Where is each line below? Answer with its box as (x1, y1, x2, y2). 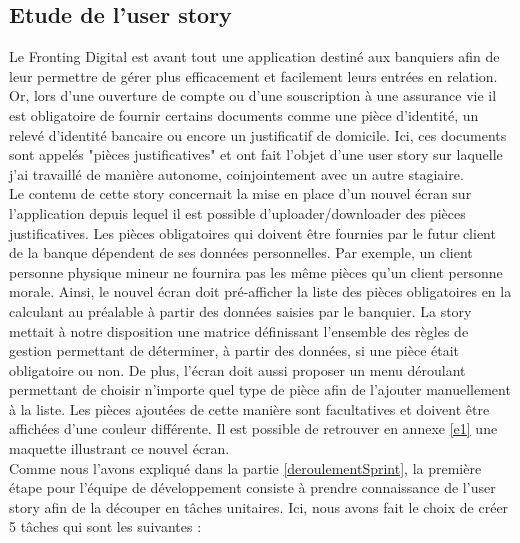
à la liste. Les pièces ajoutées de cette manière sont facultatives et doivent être (9, 398, 490, 419)
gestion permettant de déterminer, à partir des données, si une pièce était (9, 340, 460, 361)
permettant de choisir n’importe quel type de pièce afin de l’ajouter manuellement (9, 379, 511, 400)
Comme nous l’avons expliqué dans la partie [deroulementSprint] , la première (9, 457, 482, 478)
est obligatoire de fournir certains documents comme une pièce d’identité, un (9, 104, 479, 125)
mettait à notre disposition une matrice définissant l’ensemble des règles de (9, 320, 469, 341)
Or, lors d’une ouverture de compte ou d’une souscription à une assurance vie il (9, 85, 497, 106)
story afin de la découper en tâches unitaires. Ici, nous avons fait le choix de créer (9, 496, 509, 517)
